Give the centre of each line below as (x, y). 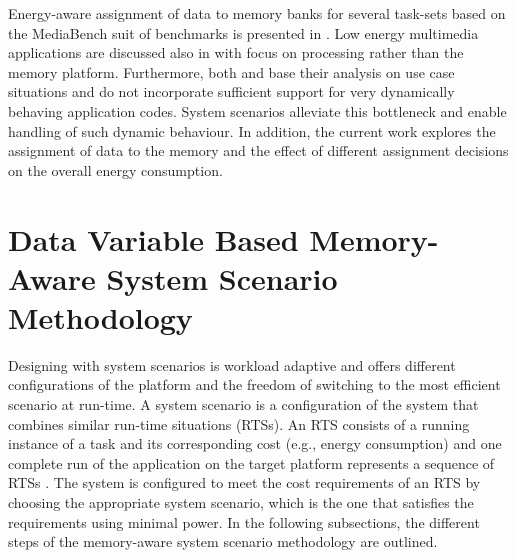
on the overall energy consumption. (115, 169)
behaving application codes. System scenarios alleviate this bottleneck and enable (257, 110)
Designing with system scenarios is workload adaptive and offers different (232, 364)
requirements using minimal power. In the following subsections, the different (244, 521)
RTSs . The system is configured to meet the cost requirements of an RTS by (244, 482)
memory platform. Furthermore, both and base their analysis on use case (231, 71)
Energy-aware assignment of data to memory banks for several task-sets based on (257, 13)
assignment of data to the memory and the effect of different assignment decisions (258, 150)
